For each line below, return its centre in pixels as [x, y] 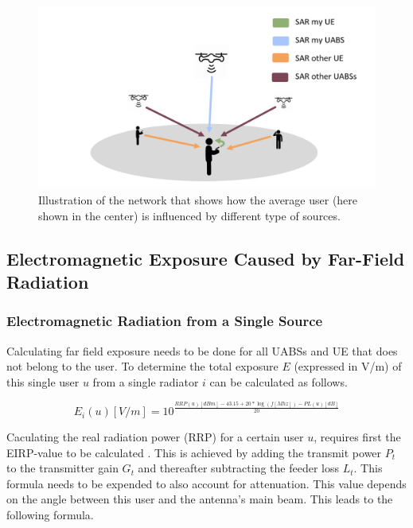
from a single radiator [146, 381]
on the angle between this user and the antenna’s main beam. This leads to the [200, 499]
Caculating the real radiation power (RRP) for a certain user [155, 437]
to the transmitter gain [62, 468]
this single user [43, 381]
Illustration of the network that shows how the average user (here [198, 199]
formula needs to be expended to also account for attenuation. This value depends [206, 483]
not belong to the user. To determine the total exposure [142, 366]
